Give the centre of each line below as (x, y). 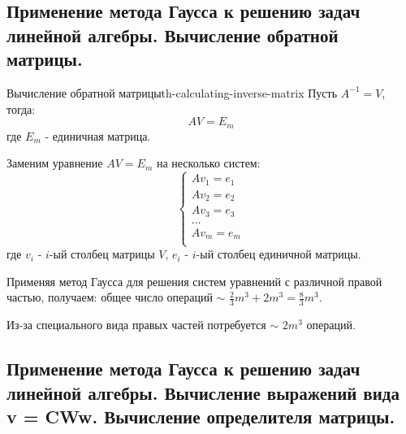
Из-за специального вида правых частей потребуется (136, 325)
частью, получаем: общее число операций (110, 297)
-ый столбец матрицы (102, 254)
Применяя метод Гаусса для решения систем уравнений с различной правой (194, 281)
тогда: (21, 108)
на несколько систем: (208, 163)
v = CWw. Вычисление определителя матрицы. (201, 417)
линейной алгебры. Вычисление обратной (173, 35)
